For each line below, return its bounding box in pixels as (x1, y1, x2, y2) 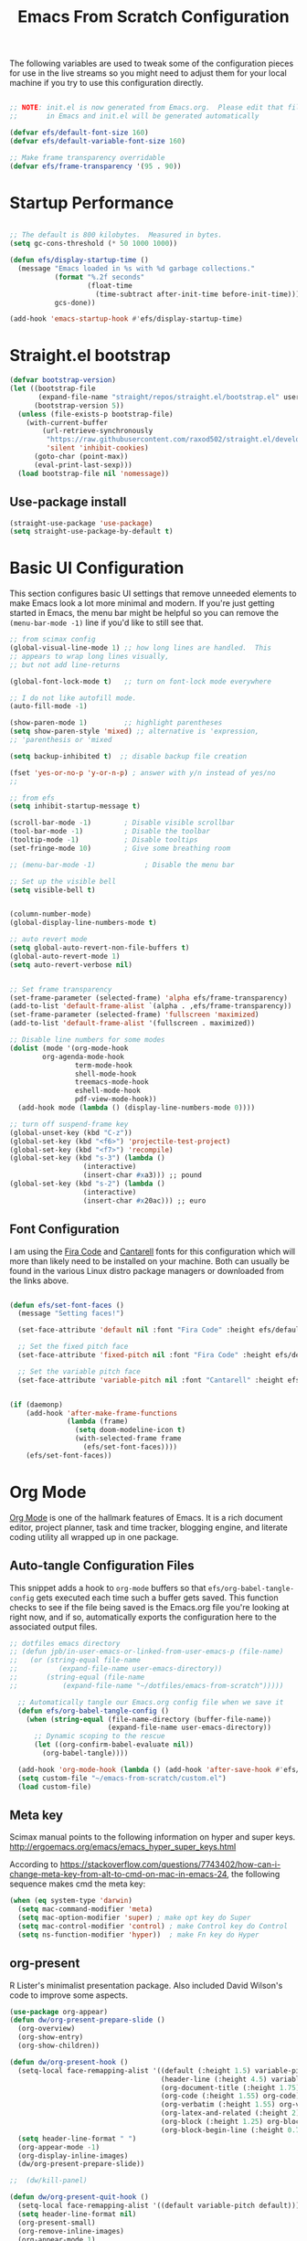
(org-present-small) (17, 2218, 96, 2227)
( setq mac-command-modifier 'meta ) (17, 1905, 153, 1914)
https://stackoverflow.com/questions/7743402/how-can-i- (59, 1859, 281, 1870)
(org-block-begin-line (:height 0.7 (160, 2125, 301, 2135)
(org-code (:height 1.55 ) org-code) (160, 2091, 301, 2101)
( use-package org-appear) (9, 2007, 108, 2016)
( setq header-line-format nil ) (17, 2209, 137, 2218)
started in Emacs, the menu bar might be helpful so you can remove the (9, 608, 279, 619)
